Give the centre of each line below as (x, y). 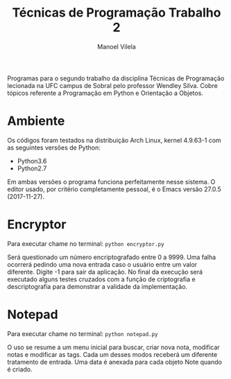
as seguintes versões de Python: (54, 148)
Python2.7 (32, 168)
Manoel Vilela (117, 46)
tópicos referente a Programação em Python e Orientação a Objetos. (105, 93)
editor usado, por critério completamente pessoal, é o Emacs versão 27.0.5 (114, 189)
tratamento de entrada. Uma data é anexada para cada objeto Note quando (114, 362)
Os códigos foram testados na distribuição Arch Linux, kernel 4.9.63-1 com (114, 140)
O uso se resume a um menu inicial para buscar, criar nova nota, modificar (113, 347)
